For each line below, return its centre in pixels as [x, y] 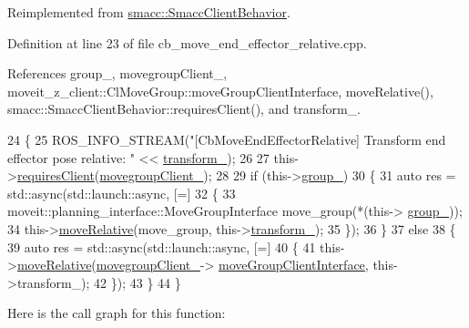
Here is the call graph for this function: [117, 313]
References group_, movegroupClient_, [117, 73]
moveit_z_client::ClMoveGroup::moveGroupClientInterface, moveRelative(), [220, 91]
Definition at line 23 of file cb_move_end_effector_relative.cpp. [187, 42]
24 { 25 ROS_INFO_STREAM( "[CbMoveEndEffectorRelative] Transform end [227, 139]
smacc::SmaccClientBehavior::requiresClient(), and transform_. [184, 109]
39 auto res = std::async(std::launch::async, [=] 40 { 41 [162, 246]
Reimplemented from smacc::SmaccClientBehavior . [149, 12]
